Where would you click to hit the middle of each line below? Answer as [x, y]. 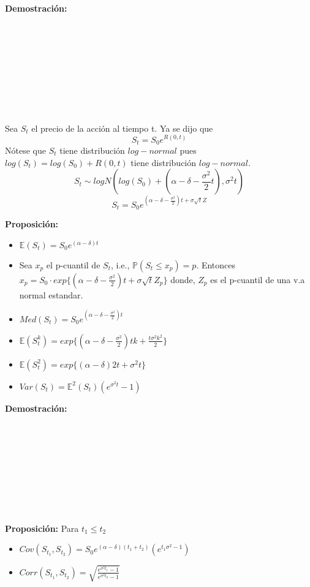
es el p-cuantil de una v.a [258, 279]
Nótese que [25, 150]
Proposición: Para [42, 528]
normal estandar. [51, 294]
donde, [183, 279]
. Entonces [216, 264]
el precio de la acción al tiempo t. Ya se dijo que [122, 128]
